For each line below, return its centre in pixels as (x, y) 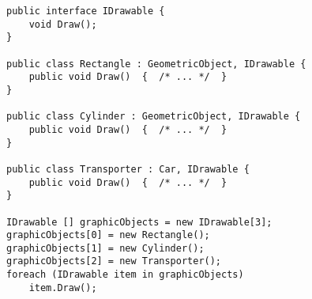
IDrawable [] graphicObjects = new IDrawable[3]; (139, 222)
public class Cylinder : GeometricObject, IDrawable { (154, 117)
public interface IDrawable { (86, 11)
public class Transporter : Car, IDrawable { (128, 169)
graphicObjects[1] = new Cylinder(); (105, 248)
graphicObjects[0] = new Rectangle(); (108, 235)
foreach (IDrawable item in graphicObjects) (125, 275)
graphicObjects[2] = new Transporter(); (114, 261)
